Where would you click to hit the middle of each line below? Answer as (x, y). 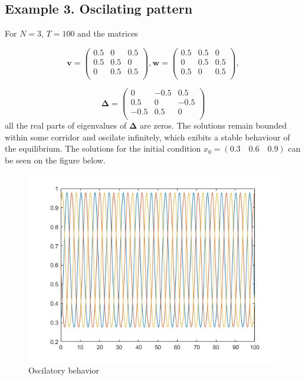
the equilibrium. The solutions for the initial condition (103, 148)
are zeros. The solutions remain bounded (213, 125)
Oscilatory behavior (64, 370)
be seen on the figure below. (55, 160)
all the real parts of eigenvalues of (66, 125)
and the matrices (108, 33)
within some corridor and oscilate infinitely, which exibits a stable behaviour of (147, 137)
